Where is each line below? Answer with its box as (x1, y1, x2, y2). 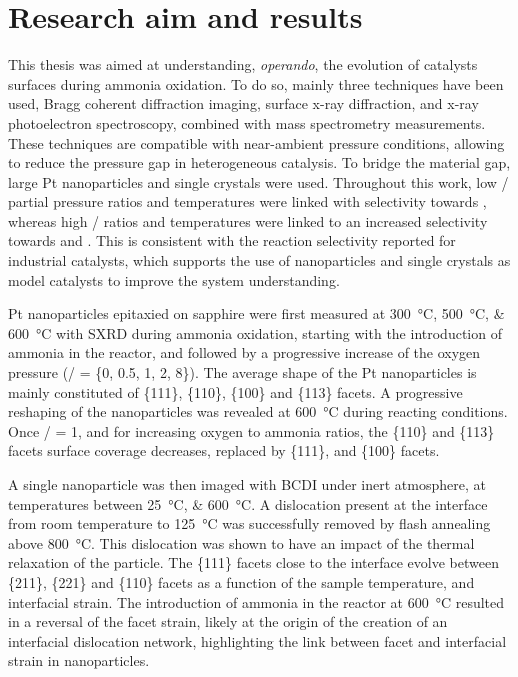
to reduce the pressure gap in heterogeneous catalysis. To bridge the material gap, (8, 152, 511, 173)
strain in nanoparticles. (8, 650, 150, 671)
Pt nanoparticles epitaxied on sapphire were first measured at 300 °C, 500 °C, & (8, 303, 505, 324)
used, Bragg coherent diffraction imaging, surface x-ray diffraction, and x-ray (8, 93, 479, 114)
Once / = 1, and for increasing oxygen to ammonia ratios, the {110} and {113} (8, 420, 495, 441)
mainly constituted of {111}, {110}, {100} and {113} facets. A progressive (8, 381, 463, 402)
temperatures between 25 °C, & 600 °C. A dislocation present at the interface (8, 493, 488, 514)
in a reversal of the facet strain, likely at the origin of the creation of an (8, 611, 448, 632)
